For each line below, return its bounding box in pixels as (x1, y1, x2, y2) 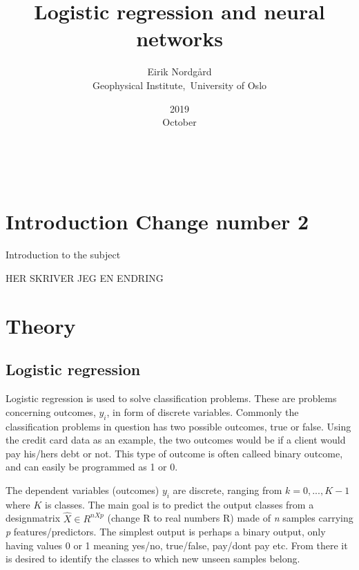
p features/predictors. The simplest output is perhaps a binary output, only (6, 524, 326, 539)
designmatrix (6, 511, 61, 525)
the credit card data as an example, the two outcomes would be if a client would (6, 433, 346, 447)
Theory (6, 311, 76, 339)
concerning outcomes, (6, 404, 96, 419)
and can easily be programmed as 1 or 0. (6, 459, 178, 474)
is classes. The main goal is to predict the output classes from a (45, 497, 314, 511)
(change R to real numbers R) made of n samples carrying (107, 511, 353, 525)
